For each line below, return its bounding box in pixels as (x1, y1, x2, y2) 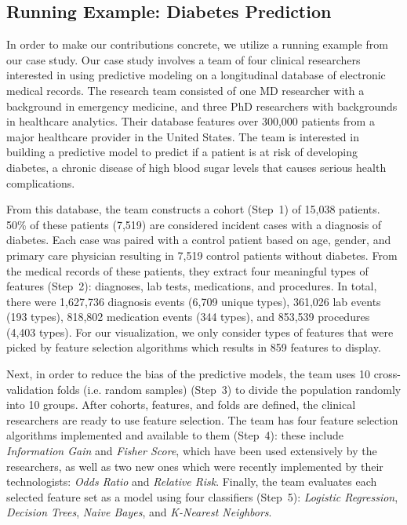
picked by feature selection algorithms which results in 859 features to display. (6, 339, 381, 355)
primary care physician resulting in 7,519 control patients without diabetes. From (6, 246, 398, 263)
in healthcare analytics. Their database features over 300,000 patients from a (6, 113, 375, 129)
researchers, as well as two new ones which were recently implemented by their (6, 458, 383, 474)
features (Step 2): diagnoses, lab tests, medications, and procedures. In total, (6, 278, 377, 294)
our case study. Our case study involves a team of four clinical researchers (6, 51, 361, 67)
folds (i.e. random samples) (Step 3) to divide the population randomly (56, 381, 402, 397)
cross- (373, 366, 402, 382)
